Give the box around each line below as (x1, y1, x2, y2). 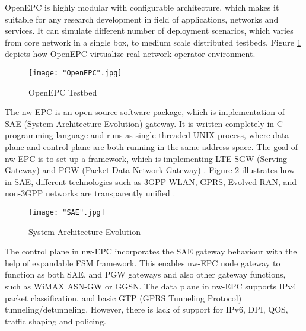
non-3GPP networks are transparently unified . (5, 187, 176, 199)
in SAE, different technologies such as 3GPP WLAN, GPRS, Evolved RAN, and (5, 175, 297, 187)
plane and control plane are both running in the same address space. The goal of (5, 141, 298, 152)
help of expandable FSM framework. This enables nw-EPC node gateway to (5, 256, 280, 269)
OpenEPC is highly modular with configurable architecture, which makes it (5, 1, 279, 13)
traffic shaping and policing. (5, 314, 106, 327)
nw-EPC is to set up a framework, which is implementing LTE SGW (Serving (5, 152, 288, 164)
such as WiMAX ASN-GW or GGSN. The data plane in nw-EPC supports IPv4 (5, 280, 297, 292)
